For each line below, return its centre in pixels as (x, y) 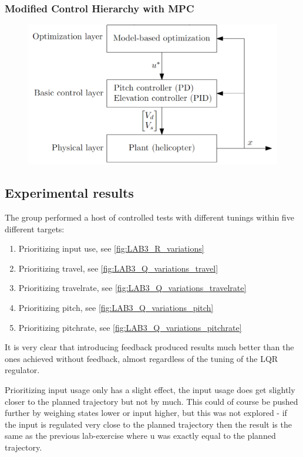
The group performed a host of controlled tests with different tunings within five (149, 217)
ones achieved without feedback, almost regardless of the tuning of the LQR (142, 358)
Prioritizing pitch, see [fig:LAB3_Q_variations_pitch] (116, 308)
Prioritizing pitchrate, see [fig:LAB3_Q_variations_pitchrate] (130, 327)
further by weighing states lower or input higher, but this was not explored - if (146, 413)
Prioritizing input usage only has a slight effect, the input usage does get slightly (150, 390)
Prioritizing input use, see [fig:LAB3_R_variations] (111, 248)
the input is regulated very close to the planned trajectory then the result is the (148, 424)
